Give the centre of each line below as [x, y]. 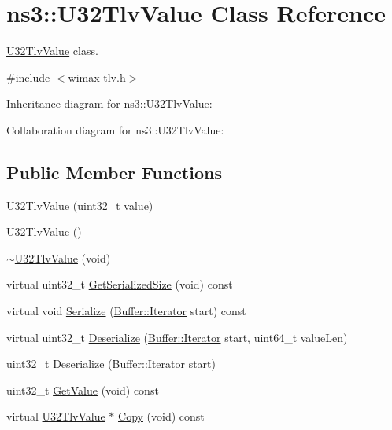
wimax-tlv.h [97, 77]
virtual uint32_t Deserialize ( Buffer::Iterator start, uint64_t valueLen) [177, 337]
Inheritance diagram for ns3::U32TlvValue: [109, 103]
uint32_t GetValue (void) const [83, 390]
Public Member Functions [114, 172]
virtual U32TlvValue [56, 416]
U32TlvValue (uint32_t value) [80, 205]
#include [28, 77]
